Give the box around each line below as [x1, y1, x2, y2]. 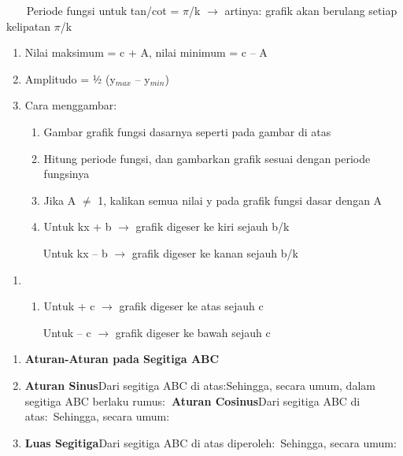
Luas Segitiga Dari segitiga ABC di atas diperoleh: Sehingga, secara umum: [24, 434, 397, 450]
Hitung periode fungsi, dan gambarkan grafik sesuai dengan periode [43, 150, 371, 166]
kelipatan [6, 17, 51, 34]
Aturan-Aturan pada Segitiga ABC [24, 350, 220, 367]
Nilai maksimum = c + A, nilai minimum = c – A [24, 44, 268, 61]
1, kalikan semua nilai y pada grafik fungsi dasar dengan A [98, 191, 383, 208]
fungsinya [43, 165, 90, 182]
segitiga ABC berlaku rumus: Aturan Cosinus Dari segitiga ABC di [24, 392, 360, 409]
